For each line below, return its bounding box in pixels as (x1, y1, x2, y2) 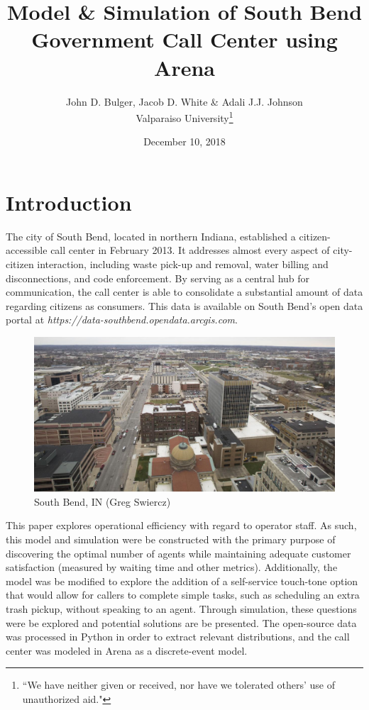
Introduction (6, 187, 132, 216)
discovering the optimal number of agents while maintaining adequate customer (6, 545, 351, 560)
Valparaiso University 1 (136, 109, 233, 125)
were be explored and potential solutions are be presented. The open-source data (6, 615, 357, 630)
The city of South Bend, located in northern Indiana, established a (6, 228, 296, 243)
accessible (6, 243, 48, 257)
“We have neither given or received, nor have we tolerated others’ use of (22, 677, 335, 692)
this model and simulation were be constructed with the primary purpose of (6, 532, 336, 547)
